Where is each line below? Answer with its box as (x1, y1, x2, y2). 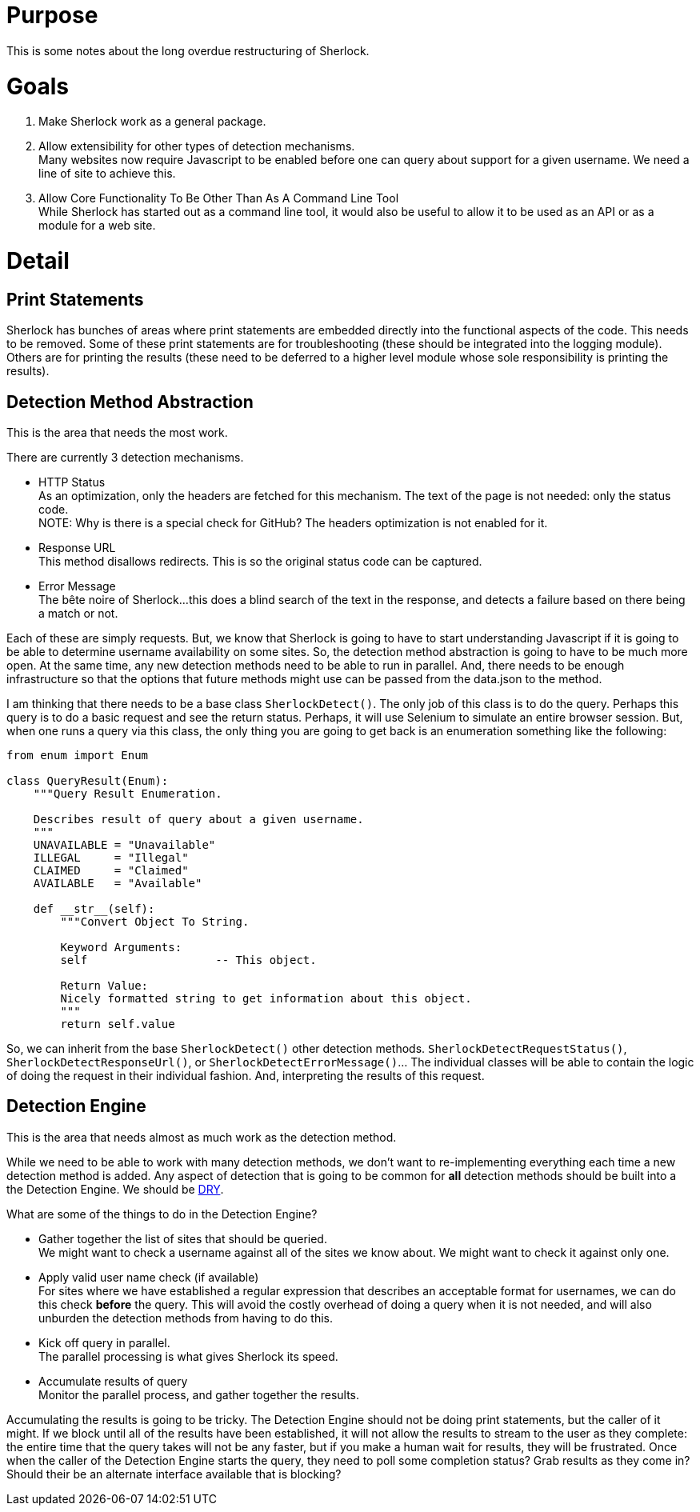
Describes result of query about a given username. (33, 813, 364, 826)
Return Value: (60, 979, 149, 993)
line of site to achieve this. (38, 166, 176, 181)
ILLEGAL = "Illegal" (33, 851, 189, 865)
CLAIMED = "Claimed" (33, 864, 189, 878)
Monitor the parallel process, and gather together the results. (38, 1387, 360, 1402)
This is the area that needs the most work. (6, 426, 228, 440)
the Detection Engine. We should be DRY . (6, 1182, 224, 1196)
